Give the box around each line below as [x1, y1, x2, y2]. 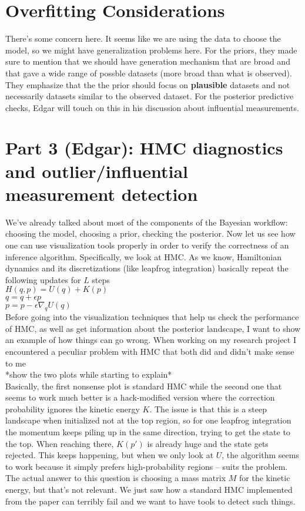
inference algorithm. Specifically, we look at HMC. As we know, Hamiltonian [5, 250, 281, 263]
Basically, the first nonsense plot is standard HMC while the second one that [5, 379, 282, 392]
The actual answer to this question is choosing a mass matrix [5, 472, 226, 484]
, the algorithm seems [222, 449, 299, 461]
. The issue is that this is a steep [149, 402, 267, 415]
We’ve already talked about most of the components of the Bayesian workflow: [5, 216, 288, 228]
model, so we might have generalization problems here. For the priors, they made [5, 43, 297, 56]
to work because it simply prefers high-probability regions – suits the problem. [5, 460, 288, 472]
